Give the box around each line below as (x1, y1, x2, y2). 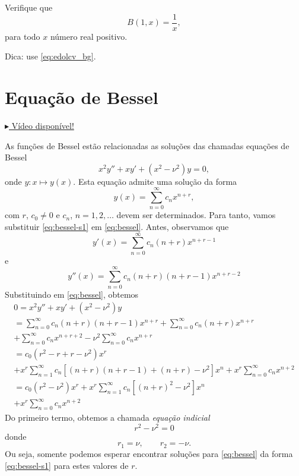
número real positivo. (50, 30, 128, 42)
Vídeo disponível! (11, 119, 74, 131)
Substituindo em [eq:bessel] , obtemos (5, 288, 139, 300)
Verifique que (5, 1, 53, 13)
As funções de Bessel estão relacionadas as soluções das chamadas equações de (5, 139, 290, 152)
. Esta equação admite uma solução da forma (73, 175, 237, 187)
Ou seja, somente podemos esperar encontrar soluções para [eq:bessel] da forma (5, 447, 293, 459)
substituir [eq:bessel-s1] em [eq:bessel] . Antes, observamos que (5, 220, 229, 233)
